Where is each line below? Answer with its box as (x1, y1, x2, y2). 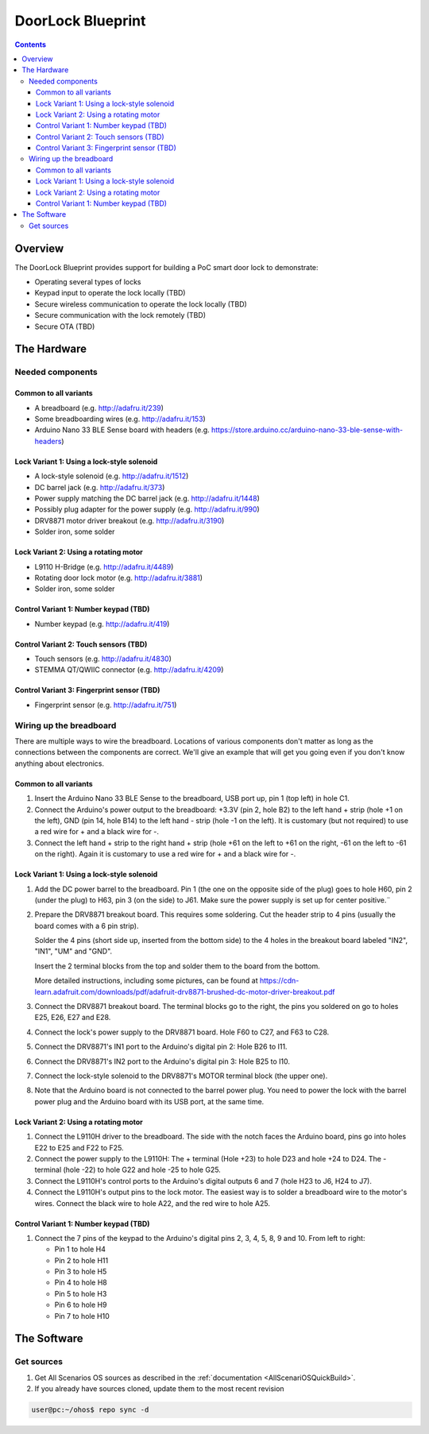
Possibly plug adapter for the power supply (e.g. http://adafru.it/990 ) (34, 504, 260, 514)
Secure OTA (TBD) (34, 322, 95, 331)
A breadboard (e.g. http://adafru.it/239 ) (34, 403, 164, 412)
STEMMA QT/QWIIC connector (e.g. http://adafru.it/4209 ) (34, 665, 224, 674)
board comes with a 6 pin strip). (34, 921, 139, 930)
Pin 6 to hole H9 (54, 1300, 107, 1310)
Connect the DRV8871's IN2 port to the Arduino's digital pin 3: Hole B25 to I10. (34, 1057, 290, 1066)
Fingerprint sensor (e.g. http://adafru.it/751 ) (34, 700, 177, 709)
